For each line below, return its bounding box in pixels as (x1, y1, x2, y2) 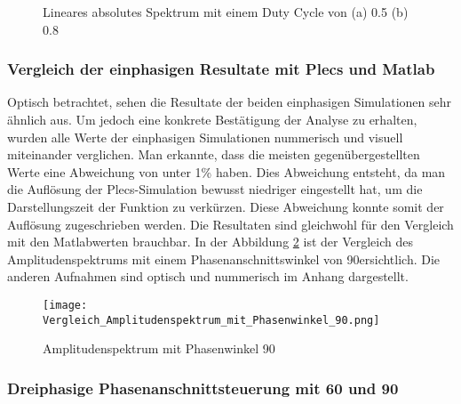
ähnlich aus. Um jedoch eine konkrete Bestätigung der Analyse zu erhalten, (7, 110, 417, 128)
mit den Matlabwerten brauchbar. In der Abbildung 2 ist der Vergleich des (7, 232, 413, 251)
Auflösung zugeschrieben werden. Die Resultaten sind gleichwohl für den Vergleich (7, 214, 454, 233)
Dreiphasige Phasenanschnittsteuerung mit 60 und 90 (7, 376, 399, 399)
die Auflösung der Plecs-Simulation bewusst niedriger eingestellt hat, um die (7, 180, 423, 198)
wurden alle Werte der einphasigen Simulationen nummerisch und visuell (7, 127, 403, 146)
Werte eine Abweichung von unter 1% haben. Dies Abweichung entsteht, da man (7, 162, 446, 181)
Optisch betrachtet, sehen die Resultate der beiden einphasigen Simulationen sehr (7, 93, 452, 111)
